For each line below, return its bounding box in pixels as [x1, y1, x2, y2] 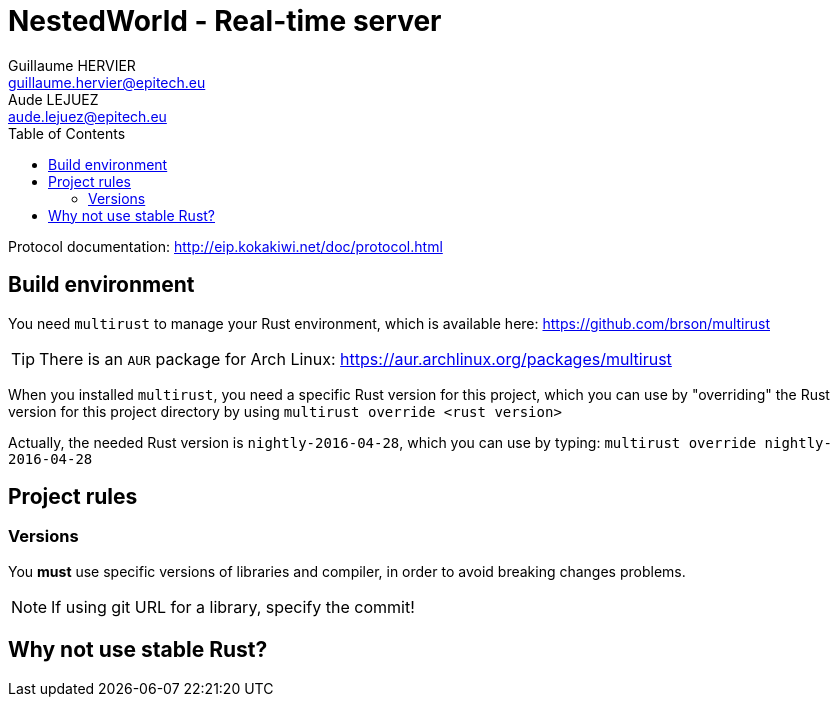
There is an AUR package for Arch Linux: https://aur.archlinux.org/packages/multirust [39, 348, 672, 369]
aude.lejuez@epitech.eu [8, 107, 167, 125]
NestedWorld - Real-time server [8, 4, 442, 38]
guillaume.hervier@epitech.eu [8, 73, 206, 91]
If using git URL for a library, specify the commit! [51, 596, 415, 617]
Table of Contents [8, 124, 126, 142]
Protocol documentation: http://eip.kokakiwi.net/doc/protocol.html [8, 237, 443, 255]
